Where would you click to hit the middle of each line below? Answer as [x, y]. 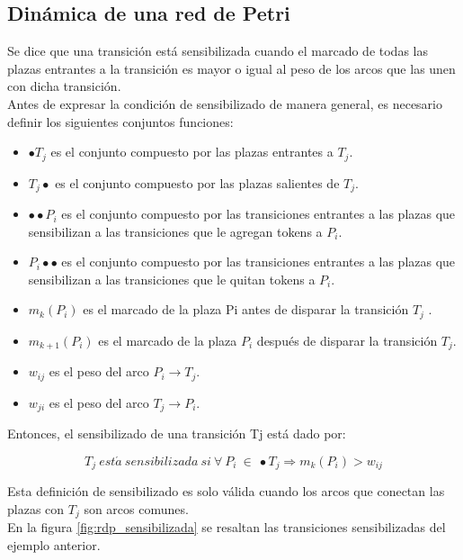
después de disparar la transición [347, 340]
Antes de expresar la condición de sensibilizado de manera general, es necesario [225, 103]
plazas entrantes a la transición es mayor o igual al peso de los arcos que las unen [231, 68]
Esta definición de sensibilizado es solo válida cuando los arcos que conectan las [226, 491]
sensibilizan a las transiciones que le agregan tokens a [175, 231]
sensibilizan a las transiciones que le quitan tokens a [172, 279]
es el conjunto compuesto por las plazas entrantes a [192, 152]
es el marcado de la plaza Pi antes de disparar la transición [246, 309]
